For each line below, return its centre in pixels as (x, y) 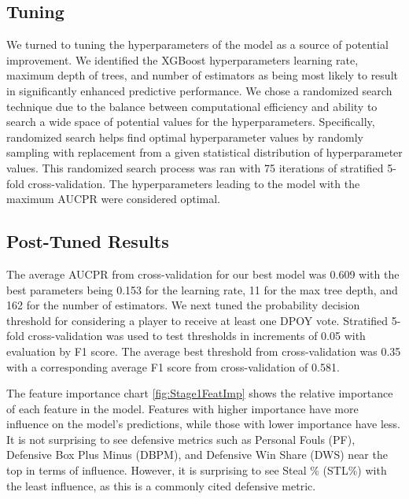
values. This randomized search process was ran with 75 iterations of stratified (195, 167)
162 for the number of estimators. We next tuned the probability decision (183, 305)
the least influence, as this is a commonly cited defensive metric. (161, 485)
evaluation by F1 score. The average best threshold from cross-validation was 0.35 (204, 351)
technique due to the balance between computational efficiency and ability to (192, 106)
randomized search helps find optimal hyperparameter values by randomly (185, 137)
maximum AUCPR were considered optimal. (113, 199)
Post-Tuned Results (88, 241)
